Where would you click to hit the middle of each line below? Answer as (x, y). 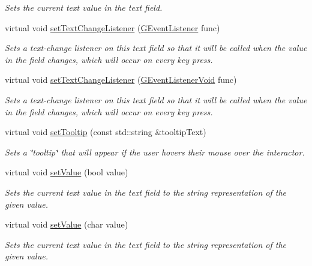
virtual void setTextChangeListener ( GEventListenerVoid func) (121, 80)
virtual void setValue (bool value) (67, 172)
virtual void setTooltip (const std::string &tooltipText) (106, 132)
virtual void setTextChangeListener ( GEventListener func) (112, 27)
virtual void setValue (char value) (67, 224)
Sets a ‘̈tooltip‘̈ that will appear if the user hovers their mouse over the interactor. (155, 152)
